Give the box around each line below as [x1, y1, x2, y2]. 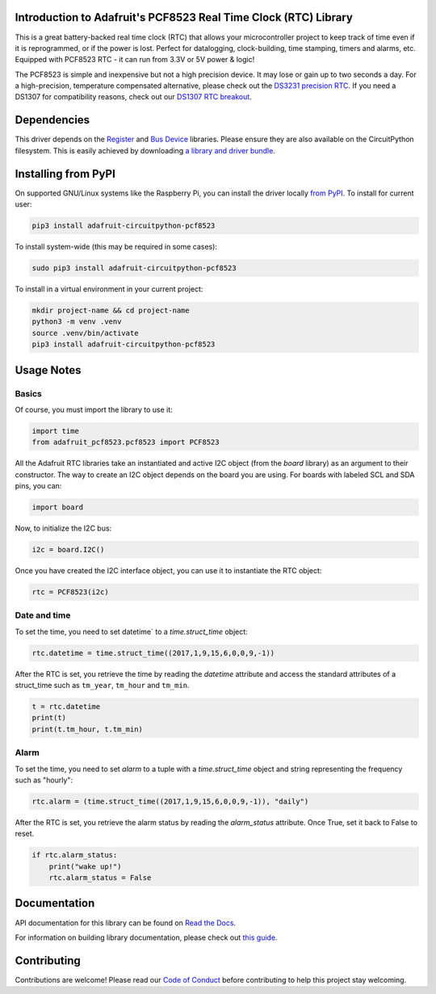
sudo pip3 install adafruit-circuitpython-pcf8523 [31, 263, 237, 273]
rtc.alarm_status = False [48, 873, 152, 883]
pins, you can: [15, 481, 62, 491]
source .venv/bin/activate [31, 328, 139, 338]
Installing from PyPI [15, 166, 116, 181]
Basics [15, 388, 42, 399]
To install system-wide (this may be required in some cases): [15, 242, 218, 252]
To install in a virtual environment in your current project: [15, 284, 203, 294]
